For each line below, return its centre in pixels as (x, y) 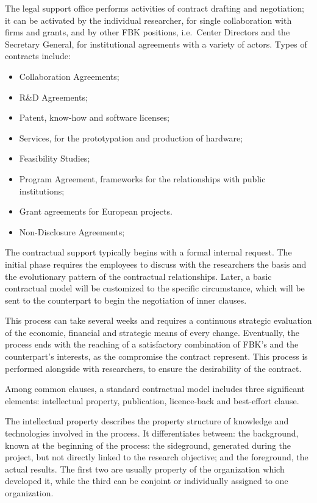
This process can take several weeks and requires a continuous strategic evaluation (158, 320)
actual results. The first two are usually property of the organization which (145, 469)
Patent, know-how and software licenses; (94, 117)
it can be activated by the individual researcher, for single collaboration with (148, 20)
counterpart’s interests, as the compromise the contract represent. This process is (156, 356)
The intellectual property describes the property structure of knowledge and (147, 421)
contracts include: (38, 56)
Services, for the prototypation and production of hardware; (131, 137)
